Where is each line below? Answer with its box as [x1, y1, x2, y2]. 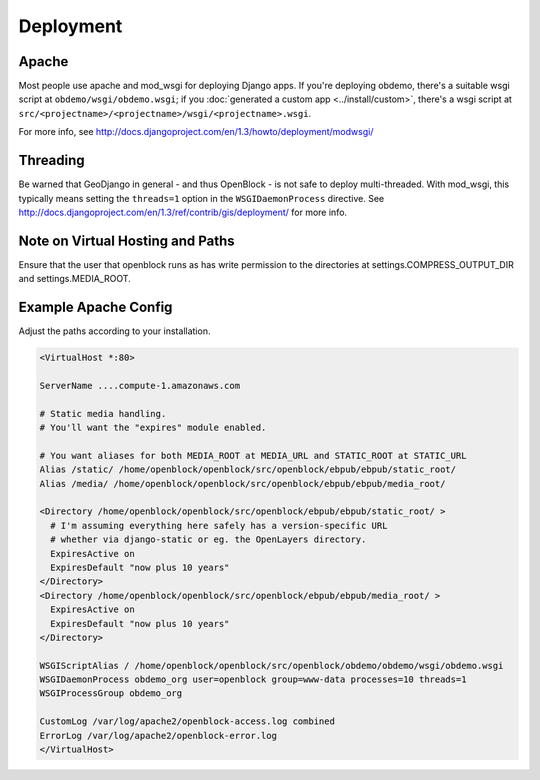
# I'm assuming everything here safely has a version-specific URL [50, 520, 388, 531]
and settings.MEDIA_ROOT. [18, 273, 132, 285]
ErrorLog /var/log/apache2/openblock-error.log [39, 730, 277, 741]
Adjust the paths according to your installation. [18, 325, 211, 337]
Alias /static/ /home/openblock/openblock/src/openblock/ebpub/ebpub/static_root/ [39, 464, 457, 475]
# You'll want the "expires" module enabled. [39, 422, 267, 434]
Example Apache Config [18, 299, 173, 316]
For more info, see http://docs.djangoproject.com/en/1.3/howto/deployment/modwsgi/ [18, 126, 374, 138]
